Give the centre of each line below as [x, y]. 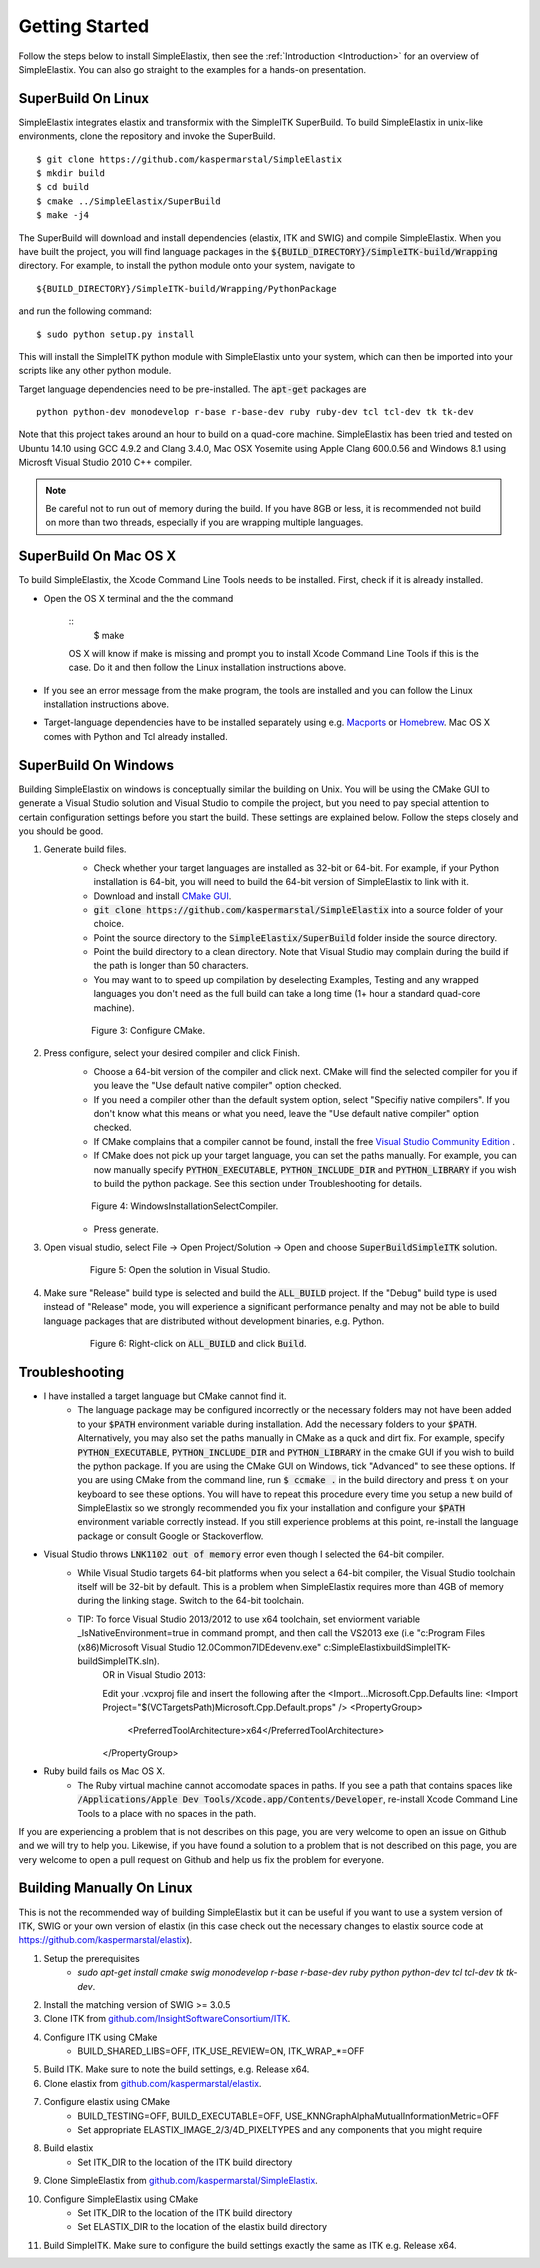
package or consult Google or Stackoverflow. [170, 1536]
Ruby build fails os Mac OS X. [104, 1771]
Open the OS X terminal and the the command [138, 598]
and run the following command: [85, 311]
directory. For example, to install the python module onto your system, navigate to [187, 266]
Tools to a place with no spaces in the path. [167, 1813]
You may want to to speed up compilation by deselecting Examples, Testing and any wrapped [286, 979]
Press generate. [126, 1229]
